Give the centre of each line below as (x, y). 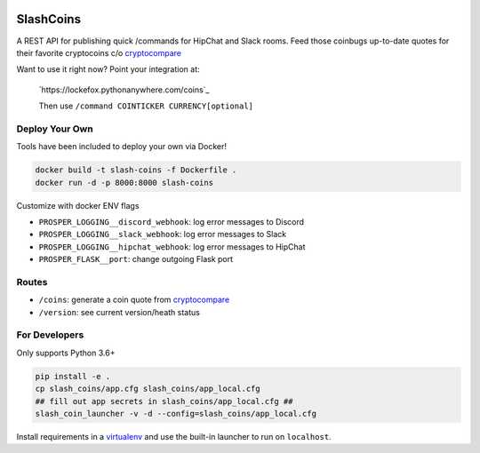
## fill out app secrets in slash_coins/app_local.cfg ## (164, 401)
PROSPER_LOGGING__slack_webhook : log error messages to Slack (163, 234)
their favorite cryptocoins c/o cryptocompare (99, 52)
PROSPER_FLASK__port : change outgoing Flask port (136, 259)
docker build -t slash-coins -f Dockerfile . (136, 170)
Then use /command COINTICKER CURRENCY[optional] (146, 106)
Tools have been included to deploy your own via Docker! (121, 147)
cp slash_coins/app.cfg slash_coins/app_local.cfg (148, 389)
